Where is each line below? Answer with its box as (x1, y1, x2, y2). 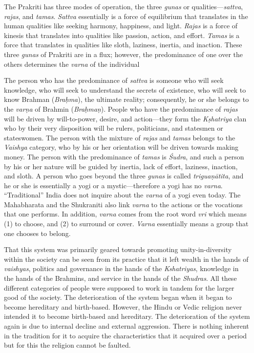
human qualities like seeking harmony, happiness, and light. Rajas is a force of (4, 20, 238, 31)
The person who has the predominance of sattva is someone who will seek (4, 75, 224, 85)
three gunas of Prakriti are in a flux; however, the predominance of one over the (4, 49, 243, 59)
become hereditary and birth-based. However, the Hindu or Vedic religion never (4, 301, 242, 312)
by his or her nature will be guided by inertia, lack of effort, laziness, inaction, (4, 161, 238, 171)
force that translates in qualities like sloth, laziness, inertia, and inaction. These (4, 39, 242, 50)
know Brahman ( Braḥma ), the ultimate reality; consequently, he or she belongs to (4, 94, 249, 104)
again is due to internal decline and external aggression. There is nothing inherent (4, 321, 249, 331)
